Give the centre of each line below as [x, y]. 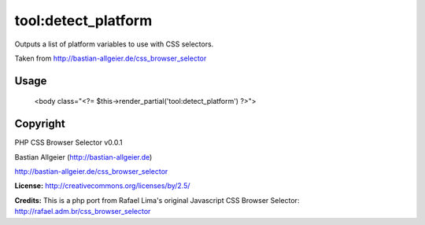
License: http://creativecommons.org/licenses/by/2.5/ [102, 186]
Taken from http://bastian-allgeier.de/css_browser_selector [111, 58]
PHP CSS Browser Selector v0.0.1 [68, 142]
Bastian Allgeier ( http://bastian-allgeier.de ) [83, 157]
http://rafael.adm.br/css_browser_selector [83, 212]
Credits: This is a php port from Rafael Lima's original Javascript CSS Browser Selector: [157, 200]
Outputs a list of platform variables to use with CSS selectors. [114, 44]
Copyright [40, 124]
